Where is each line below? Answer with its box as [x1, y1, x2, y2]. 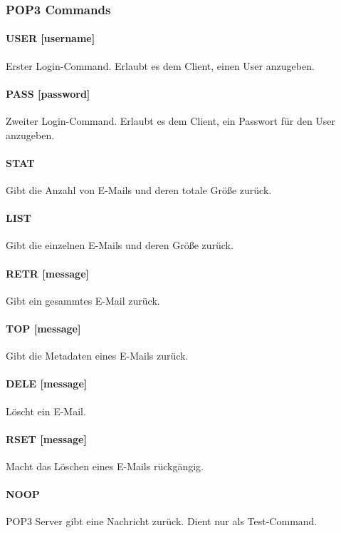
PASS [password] [6, 86, 90, 101]
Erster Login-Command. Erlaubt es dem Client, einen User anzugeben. [6, 58, 315, 73]
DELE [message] [6, 376, 88, 391]
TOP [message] [6, 320, 81, 335]
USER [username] [6, 31, 95, 46]
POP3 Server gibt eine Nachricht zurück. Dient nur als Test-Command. [6, 514, 318, 529]
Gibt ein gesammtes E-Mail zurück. [6, 293, 160, 308]
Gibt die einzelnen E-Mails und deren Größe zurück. [6, 238, 234, 253]
